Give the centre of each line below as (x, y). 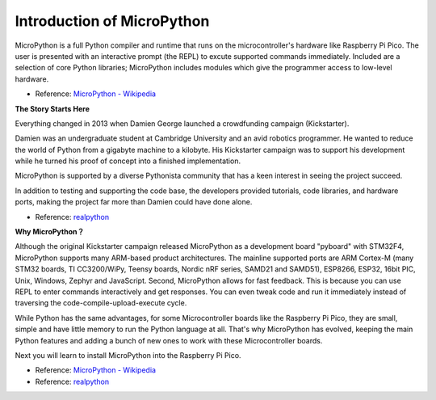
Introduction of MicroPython (112, 21)
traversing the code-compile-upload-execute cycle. (101, 303)
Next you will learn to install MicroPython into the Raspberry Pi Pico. (128, 355)
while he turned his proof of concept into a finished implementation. (128, 161)
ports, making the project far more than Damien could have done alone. (134, 202)
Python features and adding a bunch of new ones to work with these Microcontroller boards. (169, 340)
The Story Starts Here (52, 108)
